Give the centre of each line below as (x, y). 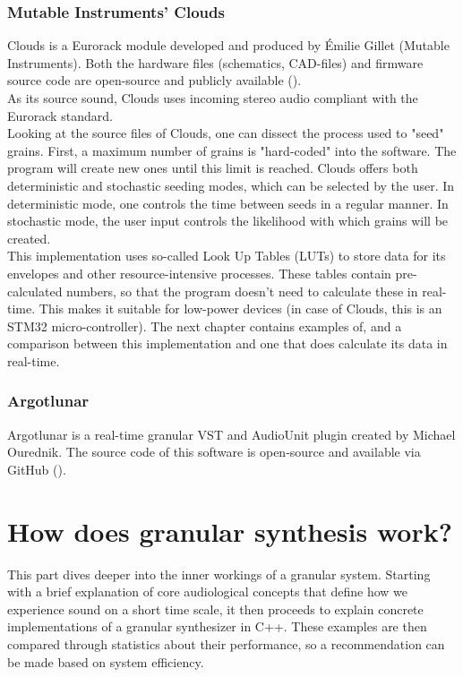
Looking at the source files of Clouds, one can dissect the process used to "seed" (226, 133)
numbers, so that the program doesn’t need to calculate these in (242, 291)
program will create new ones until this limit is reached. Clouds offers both (213, 168)
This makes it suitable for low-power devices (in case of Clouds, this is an (240, 309)
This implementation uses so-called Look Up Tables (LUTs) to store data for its (227, 256)
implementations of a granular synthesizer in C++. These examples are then (217, 626)
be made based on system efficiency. (106, 661)
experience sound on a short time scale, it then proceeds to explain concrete (215, 608)
